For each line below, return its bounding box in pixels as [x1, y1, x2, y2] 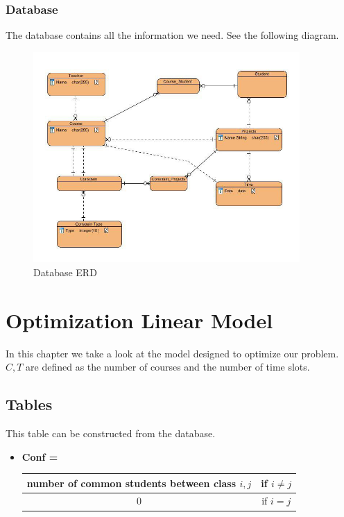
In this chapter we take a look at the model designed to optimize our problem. [6, 346, 339, 360]
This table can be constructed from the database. [6, 425, 216, 440]
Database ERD [33, 264, 97, 279]
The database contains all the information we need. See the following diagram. [6, 28, 339, 42]
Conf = [21, 449, 58, 464]
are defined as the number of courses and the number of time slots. [26, 359, 310, 374]
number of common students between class [26, 475, 237, 490]
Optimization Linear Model [6, 305, 273, 334]
